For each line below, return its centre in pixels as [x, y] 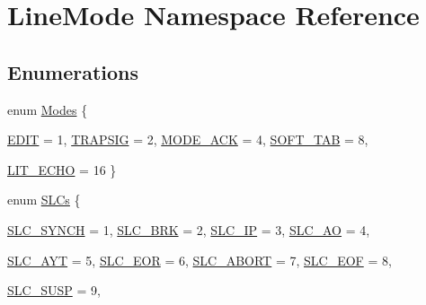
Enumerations [73, 71]
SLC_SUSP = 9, [54, 290]
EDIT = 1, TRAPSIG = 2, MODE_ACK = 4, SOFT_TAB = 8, [188, 139]
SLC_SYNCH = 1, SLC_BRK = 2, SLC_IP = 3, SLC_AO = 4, [189, 229]
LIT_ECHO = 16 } [62, 169]
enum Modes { [48, 109]
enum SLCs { [44, 200]
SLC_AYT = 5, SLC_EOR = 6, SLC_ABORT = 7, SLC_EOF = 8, [200, 260]
